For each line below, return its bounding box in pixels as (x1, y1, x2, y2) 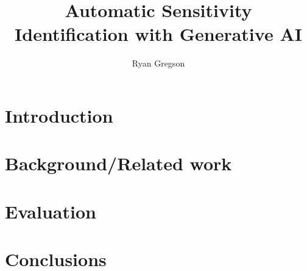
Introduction (5, 103, 113, 128)
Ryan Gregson (132, 57, 185, 70)
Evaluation (5, 198, 96, 223)
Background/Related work (5, 151, 232, 176)
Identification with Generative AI (15, 21, 302, 46)
